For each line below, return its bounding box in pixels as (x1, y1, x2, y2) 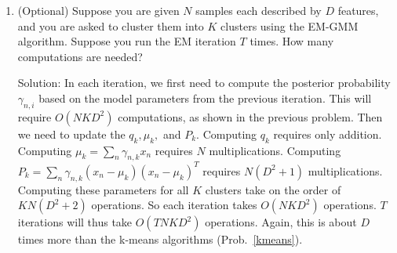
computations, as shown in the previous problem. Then (118, 108, 383, 125)
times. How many (249, 33, 334, 49)
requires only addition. (273, 125, 382, 142)
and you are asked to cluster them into (17, 17, 204, 34)
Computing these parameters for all (17, 181, 189, 197)
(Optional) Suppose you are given (17, 2, 180, 18)
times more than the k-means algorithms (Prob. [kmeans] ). (17, 231, 303, 248)
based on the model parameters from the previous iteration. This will (38, 89, 372, 106)
